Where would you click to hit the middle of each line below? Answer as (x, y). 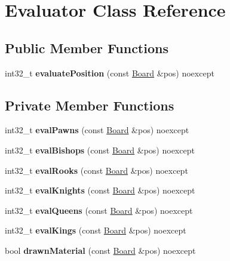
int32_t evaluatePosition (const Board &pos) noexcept (110, 73)
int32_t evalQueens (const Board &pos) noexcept (99, 210)
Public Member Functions (87, 47)
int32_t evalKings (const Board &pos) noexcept (96, 230)
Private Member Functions (90, 105)
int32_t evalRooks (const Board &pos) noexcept (96, 170)
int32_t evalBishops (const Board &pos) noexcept (100, 150)
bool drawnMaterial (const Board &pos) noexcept (100, 250)
